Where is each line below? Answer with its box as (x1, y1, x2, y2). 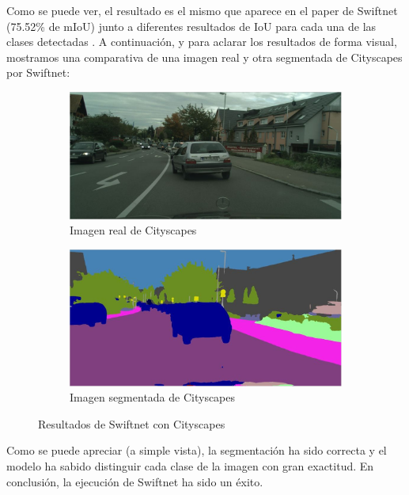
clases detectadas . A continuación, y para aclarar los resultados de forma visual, (6, 33, 397, 50)
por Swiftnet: (6, 64, 70, 81)
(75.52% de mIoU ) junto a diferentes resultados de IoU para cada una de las (6, 17, 377, 34)
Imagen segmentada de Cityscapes (70, 389, 236, 406)
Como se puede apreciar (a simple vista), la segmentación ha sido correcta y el (6, 442, 387, 459)
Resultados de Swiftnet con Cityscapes (38, 415, 225, 432)
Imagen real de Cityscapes (70, 222, 197, 238)
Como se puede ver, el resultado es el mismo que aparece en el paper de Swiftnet (6, 2, 398, 18)
